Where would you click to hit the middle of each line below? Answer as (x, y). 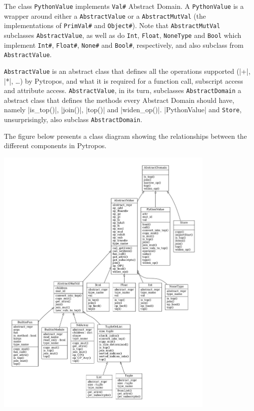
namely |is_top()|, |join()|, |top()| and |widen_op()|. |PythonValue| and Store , (123, 110)
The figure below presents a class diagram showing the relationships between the (126, 136)
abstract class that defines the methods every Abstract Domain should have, (119, 100)
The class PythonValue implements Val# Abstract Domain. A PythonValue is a (124, 6)
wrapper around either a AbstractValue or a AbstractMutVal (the (105, 16)
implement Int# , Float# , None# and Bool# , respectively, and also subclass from (124, 45)
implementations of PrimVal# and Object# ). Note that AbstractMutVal (112, 25)
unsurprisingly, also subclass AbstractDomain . (73, 119)
